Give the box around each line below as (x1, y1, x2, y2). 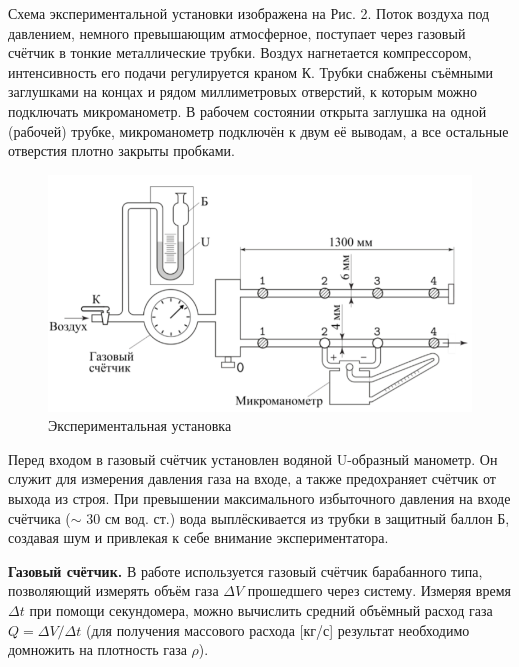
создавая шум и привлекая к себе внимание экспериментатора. (8, 527, 389, 548)
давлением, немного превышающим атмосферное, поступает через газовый (8, 22, 466, 43)
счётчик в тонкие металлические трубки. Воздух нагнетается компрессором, (8, 42, 472, 63)
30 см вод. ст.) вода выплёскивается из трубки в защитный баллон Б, (86, 507, 510, 528)
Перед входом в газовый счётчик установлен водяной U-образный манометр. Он (8, 448, 498, 469)
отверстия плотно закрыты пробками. (8, 140, 235, 161)
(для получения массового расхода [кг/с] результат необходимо (85, 619, 470, 640)
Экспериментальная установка (48, 415, 232, 436)
